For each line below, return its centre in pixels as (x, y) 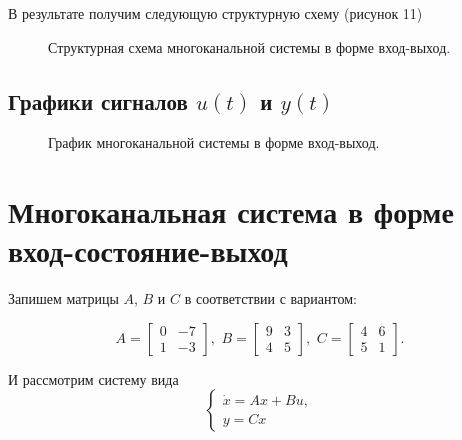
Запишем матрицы (63, 298)
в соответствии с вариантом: (270, 298)
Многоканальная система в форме (231, 211)
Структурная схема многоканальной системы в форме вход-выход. (249, 46)
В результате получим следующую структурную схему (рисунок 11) (215, 13)
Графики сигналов (98, 100)
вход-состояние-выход (148, 250)
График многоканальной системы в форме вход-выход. (214, 142)
